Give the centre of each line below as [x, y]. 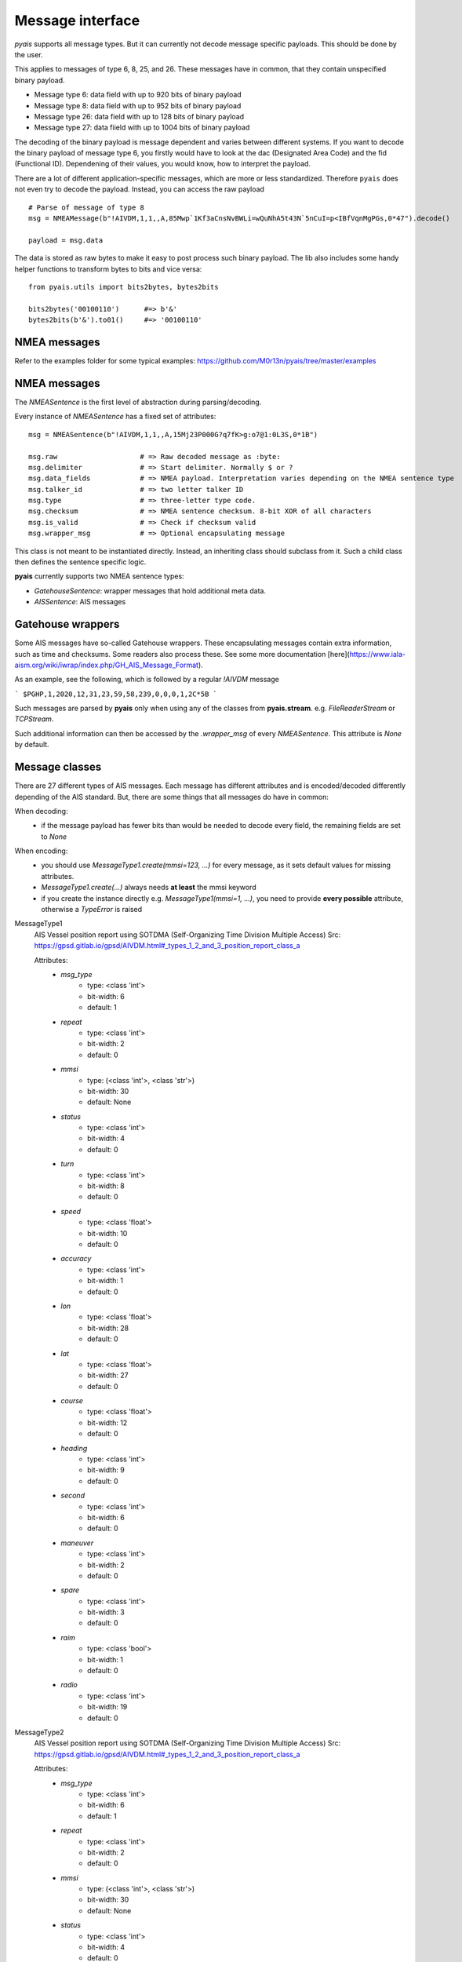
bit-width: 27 [108, 1375]
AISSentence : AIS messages [80, 602]
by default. [32, 745]
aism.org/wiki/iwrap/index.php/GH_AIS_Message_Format [107, 665]
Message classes [58, 767]
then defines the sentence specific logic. [80, 562]
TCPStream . [34, 719]
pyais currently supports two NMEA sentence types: [99, 576]
